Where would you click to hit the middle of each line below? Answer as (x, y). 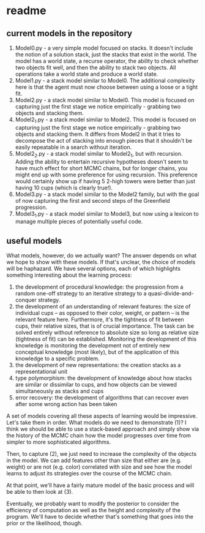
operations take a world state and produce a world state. (87, 74)
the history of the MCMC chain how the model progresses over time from (99, 436)
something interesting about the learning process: (69, 275)
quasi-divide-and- (171, 293)
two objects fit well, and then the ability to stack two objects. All (95, 67)
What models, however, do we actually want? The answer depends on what (102, 255)
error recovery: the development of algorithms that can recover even (102, 398)
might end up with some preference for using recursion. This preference (106, 175)
